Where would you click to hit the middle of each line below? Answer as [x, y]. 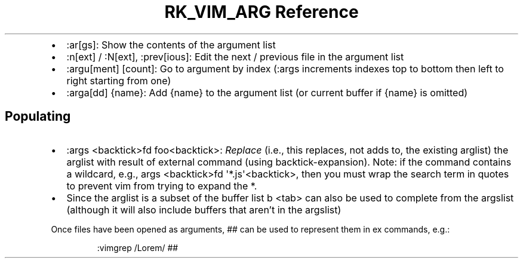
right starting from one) [119, 80]
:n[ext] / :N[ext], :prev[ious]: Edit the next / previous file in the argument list [235, 56]
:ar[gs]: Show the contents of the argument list [171, 45]
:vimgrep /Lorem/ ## [138, 247]
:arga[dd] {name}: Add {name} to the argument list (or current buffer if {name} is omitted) [267, 92]
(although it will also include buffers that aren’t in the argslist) [204, 210]
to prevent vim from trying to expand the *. [162, 186]
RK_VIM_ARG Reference [261, 12]
